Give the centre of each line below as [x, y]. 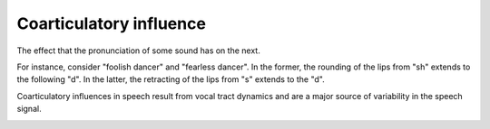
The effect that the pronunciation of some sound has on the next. [138, 51]
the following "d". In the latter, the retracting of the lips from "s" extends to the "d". [171, 79]
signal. [29, 109]
